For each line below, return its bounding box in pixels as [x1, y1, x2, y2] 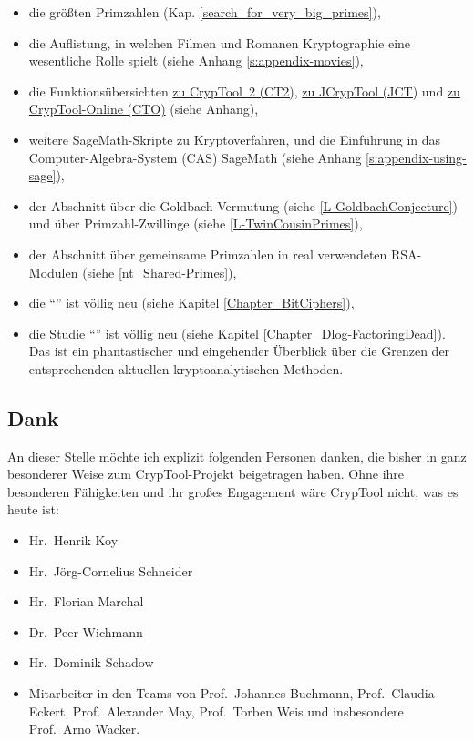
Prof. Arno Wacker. [28, 719, 140, 738]
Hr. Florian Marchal [28, 592, 144, 611]
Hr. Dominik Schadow [28, 653, 154, 672]
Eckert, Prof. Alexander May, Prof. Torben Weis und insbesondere [28, 701, 404, 720]
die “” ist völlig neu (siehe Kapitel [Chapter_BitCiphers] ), [28, 293, 355, 312]
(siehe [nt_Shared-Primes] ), [82, 262, 237, 281]
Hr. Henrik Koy [28, 531, 118, 550]
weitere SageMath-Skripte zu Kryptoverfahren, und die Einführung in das [28, 129, 441, 148]
